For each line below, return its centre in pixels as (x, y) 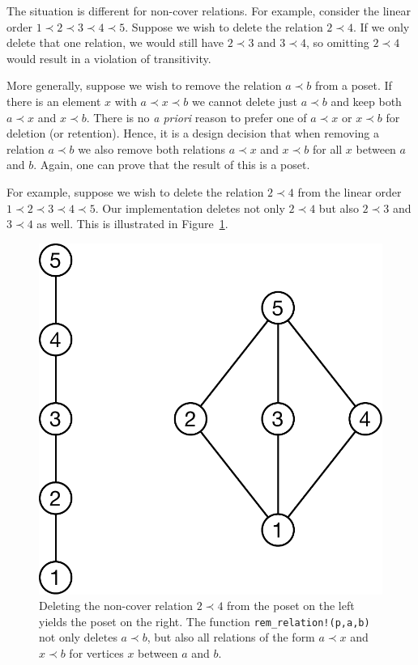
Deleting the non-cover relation (116, 606)
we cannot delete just (245, 101)
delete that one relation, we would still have (115, 42)
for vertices (96, 653)
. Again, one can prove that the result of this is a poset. (172, 165)
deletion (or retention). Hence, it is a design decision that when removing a (193, 133)
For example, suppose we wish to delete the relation (135, 191)
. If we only (381, 26)
